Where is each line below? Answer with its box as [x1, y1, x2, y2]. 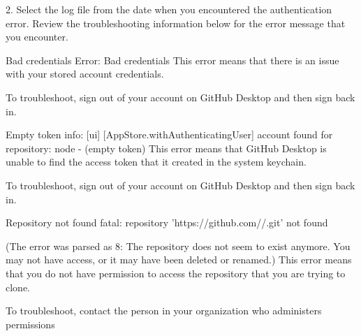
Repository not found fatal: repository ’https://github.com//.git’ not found [6, 215, 328, 230]
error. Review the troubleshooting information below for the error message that [6, 15, 346, 30]
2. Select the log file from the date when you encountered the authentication [6, 2, 332, 16]
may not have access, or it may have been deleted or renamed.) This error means [6, 252, 352, 267]
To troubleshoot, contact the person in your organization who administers [6, 303, 322, 318]
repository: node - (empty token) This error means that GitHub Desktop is [6, 140, 327, 155]
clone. [6, 279, 30, 294]
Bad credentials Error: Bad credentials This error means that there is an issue [6, 52, 339, 67]
